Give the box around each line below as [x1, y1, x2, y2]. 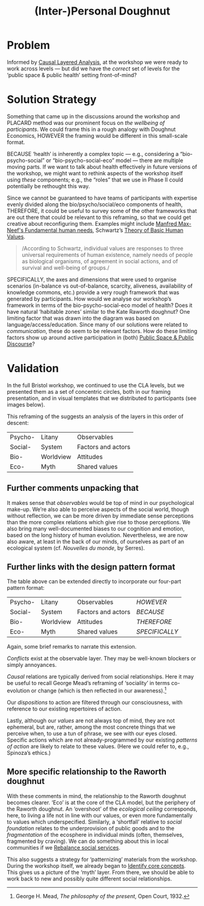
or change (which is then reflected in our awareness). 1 [31, 686, 167, 694]
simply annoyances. [7, 661, 57, 669]
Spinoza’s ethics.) [7, 749, 51, 757]
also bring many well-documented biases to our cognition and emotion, [7, 525, 185, 532]
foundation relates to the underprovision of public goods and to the [7, 824, 175, 832]
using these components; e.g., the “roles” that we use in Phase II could [7, 176, 183, 183]
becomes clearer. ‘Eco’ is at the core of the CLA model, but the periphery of [7, 799, 196, 806]
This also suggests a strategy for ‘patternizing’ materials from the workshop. [7, 856, 197, 863]
